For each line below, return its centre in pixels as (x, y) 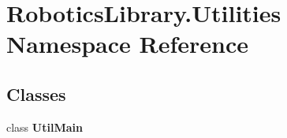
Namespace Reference (127, 44)
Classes (36, 93)
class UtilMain (45, 127)
